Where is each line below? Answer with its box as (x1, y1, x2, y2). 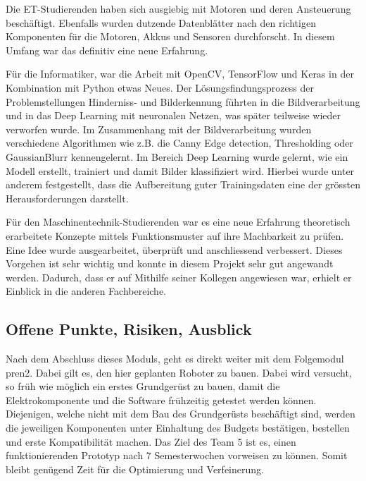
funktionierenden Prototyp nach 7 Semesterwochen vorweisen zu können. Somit (6, 448, 348, 463)
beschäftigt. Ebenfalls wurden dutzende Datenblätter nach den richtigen (6, 15, 316, 30)
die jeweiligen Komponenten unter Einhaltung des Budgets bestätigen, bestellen (6, 420, 350, 435)
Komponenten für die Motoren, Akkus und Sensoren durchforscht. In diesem (6, 29, 335, 44)
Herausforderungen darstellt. (6, 190, 129, 205)
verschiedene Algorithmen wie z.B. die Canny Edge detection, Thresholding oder (6, 135, 353, 150)
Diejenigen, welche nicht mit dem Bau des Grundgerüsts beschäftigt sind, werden (6, 406, 355, 421)
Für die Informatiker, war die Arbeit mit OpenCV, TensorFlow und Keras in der (6, 66, 354, 81)
